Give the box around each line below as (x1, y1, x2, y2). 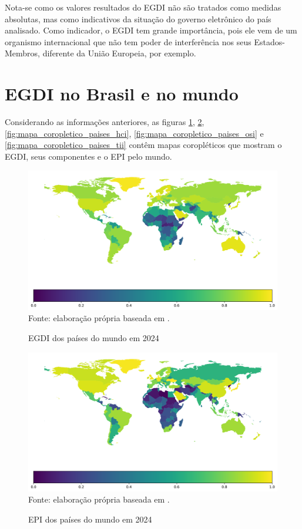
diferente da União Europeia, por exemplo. (42, 47, 196, 59)
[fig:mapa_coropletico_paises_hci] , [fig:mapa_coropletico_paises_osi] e (5, 127, 264, 139)
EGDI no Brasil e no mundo (5, 82, 239, 106)
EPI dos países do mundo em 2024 (28, 513, 152, 525)
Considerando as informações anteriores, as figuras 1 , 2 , (5, 116, 204, 128)
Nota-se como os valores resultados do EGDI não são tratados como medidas (5, 1, 281, 13)
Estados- (254, 35, 285, 48)
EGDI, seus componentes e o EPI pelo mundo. (5, 150, 172, 162)
